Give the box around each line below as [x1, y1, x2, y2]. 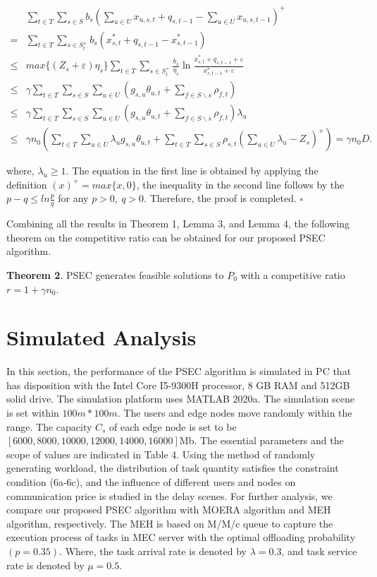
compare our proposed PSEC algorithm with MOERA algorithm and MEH [6, 502, 331, 517]
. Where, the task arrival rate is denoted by [59, 544, 247, 558]
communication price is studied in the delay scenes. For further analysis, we [6, 488, 333, 503]
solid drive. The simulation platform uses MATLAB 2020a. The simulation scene [6, 391, 355, 406]
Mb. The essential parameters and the [179, 433, 344, 448]
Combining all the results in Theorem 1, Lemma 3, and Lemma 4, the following [6, 216, 350, 231]
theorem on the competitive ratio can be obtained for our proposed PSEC [6, 230, 326, 244]
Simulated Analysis [6, 323, 197, 352]
